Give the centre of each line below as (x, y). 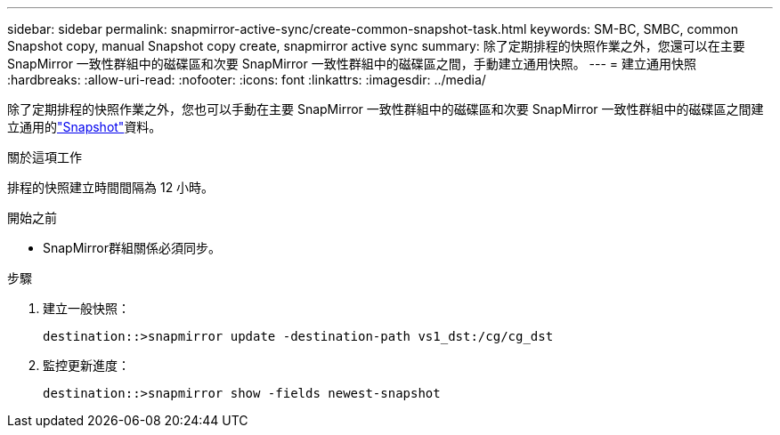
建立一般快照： (86, 308)
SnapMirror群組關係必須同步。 (132, 248)
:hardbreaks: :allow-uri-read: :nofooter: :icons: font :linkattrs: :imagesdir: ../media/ (247, 80)
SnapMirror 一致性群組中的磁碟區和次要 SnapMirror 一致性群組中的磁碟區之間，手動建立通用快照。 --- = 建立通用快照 (352, 64)
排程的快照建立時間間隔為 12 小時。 (111, 187)
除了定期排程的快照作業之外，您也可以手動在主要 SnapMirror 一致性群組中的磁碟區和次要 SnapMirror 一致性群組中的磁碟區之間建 (386, 109)
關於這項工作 (45, 157)
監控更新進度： (86, 365)
